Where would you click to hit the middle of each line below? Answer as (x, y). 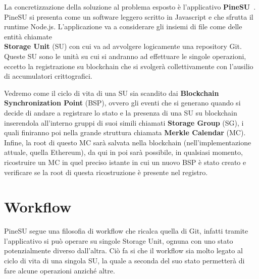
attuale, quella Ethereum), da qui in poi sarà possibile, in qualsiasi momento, (123, 152)
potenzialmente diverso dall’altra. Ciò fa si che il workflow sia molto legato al (123, 250)
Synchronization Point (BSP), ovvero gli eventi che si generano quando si (122, 103)
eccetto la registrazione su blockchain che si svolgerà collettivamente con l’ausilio (129, 66)
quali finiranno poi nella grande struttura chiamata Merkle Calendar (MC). (125, 132)
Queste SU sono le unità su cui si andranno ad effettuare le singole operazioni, (125, 56)
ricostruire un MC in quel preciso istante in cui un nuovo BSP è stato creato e (125, 162)
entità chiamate (28, 36)
